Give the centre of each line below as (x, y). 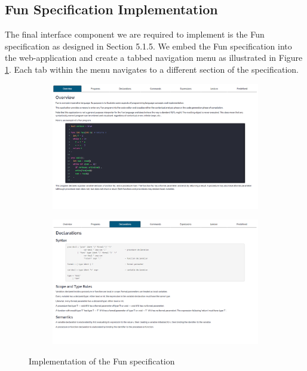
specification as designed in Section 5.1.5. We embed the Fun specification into (148, 46)
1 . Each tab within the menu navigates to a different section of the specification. (152, 69)
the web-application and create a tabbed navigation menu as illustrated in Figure (154, 58)
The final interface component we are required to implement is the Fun (135, 34)
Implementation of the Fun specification (102, 361)
